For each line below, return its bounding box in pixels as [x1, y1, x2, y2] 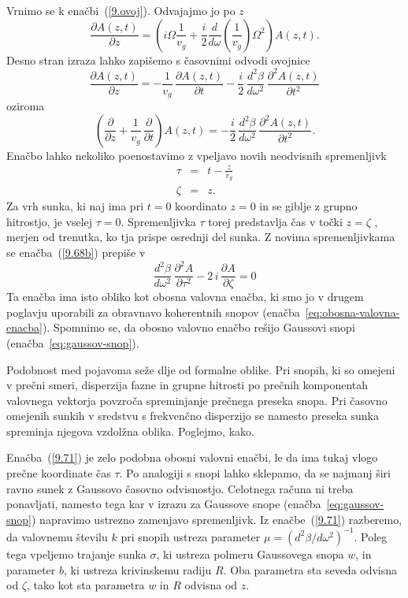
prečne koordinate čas [6, 465, 111, 481]
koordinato [175, 198, 227, 214]
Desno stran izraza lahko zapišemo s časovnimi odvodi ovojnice [6, 51, 310, 68]
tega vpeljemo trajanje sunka [6, 545, 147, 562]
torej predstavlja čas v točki [208, 213, 343, 229]
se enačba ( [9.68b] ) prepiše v [6, 243, 146, 260]
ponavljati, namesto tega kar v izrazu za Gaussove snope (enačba [6, 496, 321, 512]
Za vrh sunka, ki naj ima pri [6, 198, 144, 214]
